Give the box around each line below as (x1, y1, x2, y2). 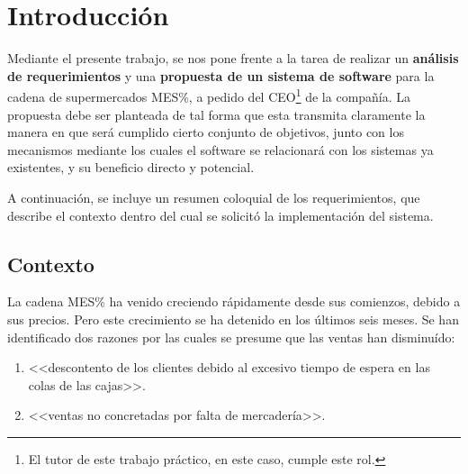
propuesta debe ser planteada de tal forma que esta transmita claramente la (7, 105, 426, 123)
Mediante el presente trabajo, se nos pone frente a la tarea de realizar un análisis (7, 49, 459, 68)
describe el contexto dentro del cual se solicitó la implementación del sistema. (7, 205, 434, 224)
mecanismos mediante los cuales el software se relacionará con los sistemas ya (7, 140, 434, 159)
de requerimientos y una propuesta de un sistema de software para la (7, 66, 435, 85)
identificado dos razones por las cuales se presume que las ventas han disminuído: (7, 327, 455, 346)
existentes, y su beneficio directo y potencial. (7, 158, 255, 177)
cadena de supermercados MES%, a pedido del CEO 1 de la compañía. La (7, 85, 411, 105)
